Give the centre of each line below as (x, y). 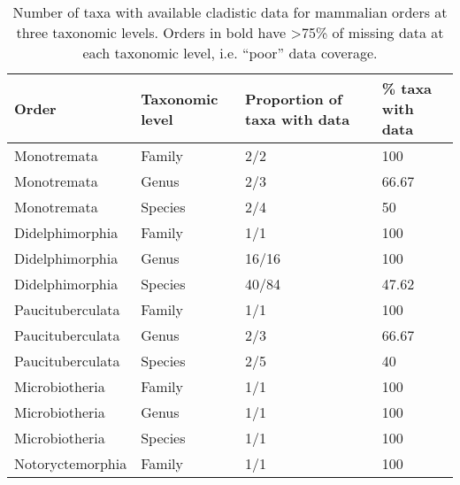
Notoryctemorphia (71, 463)
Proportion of (294, 98)
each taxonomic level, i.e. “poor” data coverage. (230, 53)
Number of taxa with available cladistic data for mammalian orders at (230, 12)
